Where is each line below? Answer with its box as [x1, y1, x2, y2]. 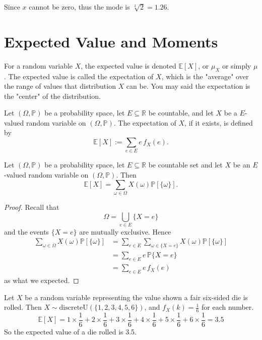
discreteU [59, 304, 88, 312]
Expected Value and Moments [4, 31, 218, 51]
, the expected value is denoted [81, 60, 176, 71]
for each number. [202, 302, 254, 312]
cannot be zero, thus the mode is [29, 2, 130, 12]
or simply [222, 60, 251, 71]
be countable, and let [148, 107, 214, 118]
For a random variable [4, 60, 73, 71]
